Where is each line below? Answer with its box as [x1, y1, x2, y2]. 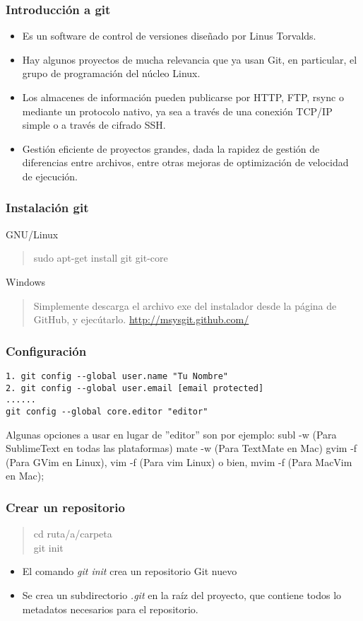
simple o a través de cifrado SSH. [22, 117, 166, 132]
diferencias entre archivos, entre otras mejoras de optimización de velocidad [22, 155, 349, 170]
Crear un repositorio [6, 498, 125, 516]
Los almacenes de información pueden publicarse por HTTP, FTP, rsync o [22, 90, 344, 104]
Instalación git [6, 199, 89, 216]
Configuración [6, 342, 87, 359]
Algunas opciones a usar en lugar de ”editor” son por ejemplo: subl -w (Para [6, 426, 337, 441]
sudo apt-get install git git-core [33, 250, 168, 265]
